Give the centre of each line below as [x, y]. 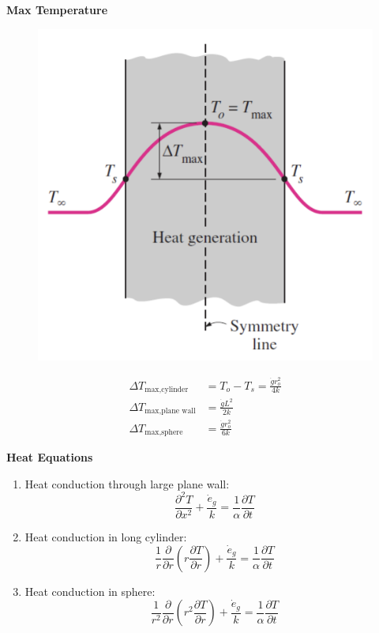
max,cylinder [167, 389]
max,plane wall [170, 411]
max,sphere [164, 433]
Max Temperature [57, 9]
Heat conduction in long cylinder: [106, 536]
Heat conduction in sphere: [90, 591]
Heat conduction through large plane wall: [127, 483]
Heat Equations [50, 457]
